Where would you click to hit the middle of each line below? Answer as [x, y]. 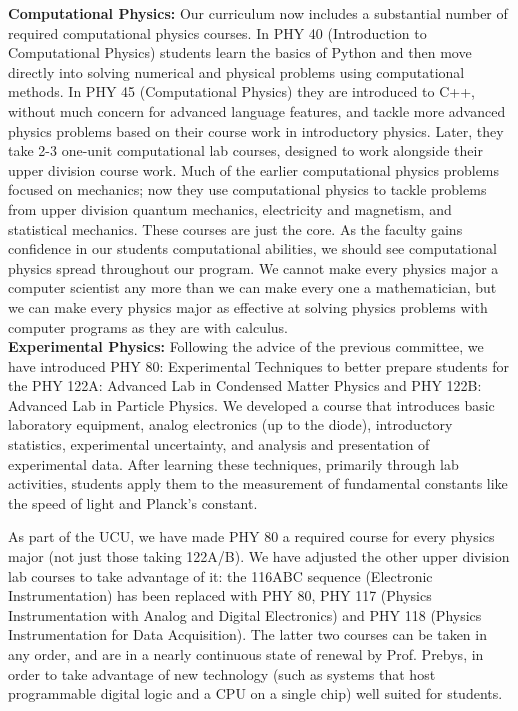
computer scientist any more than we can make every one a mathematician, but [252, 287]
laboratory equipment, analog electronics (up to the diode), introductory [230, 424]
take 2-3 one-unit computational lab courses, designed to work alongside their [245, 150]
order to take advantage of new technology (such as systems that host [222, 673]
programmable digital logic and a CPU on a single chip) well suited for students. [255, 693]
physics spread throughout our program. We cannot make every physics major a [253, 267]
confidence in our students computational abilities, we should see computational [252, 248]
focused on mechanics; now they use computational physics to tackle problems [247, 189]
